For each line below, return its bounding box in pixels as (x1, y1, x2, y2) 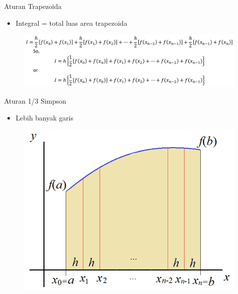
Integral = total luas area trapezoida (15, 17, 127, 28)
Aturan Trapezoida (4, 1, 61, 11)
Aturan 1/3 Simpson (4, 95, 66, 106)
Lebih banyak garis (15, 112, 74, 122)
